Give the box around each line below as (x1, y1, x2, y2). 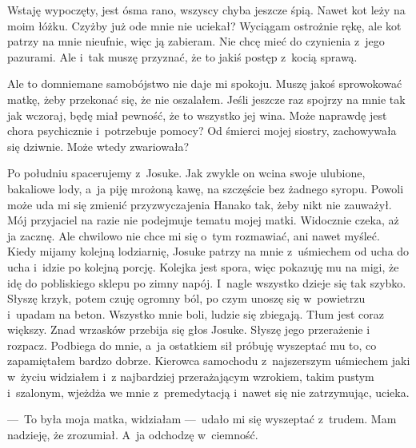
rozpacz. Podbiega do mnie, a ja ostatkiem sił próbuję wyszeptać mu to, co (7, 336, 377, 353)
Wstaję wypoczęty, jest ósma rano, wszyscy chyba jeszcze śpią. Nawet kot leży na (7, 2, 406, 18)
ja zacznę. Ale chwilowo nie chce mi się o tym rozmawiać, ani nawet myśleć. (7, 227, 380, 244)
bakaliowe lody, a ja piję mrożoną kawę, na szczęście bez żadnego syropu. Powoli (7, 180, 404, 196)
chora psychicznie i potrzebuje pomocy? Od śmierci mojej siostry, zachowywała (7, 122, 397, 139)
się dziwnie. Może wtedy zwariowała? (7, 137, 190, 154)
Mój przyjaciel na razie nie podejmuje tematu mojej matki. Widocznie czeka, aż (7, 212, 399, 228)
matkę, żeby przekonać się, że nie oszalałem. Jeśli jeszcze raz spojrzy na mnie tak (7, 90, 406, 107)
